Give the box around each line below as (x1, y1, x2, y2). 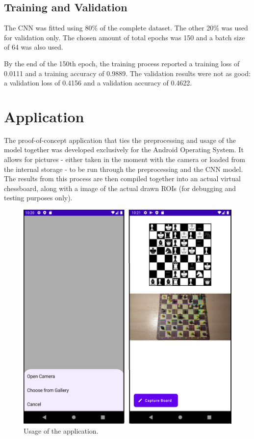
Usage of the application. (24, 425, 99, 436)
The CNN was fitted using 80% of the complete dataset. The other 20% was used (4, 23, 248, 33)
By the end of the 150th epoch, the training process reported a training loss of (4, 58, 240, 68)
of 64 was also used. (4, 42, 63, 52)
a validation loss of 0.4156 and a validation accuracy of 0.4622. (4, 78, 192, 88)
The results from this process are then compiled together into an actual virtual (4, 173, 241, 184)
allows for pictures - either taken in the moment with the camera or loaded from (4, 154, 245, 165)
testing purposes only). (4, 192, 73, 203)
